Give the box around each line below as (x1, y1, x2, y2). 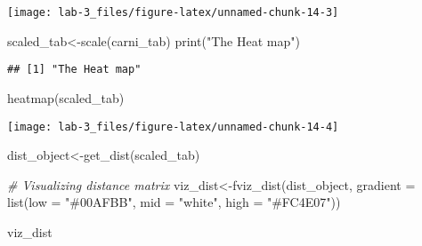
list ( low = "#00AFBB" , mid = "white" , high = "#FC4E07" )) (7, 193, 341, 211)
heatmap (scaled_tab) (7, 88, 125, 107)
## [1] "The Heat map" (7, 63, 142, 76)
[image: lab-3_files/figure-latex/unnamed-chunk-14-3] (7, 6, 339, 19)
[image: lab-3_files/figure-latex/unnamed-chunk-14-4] (7, 120, 339, 133)
